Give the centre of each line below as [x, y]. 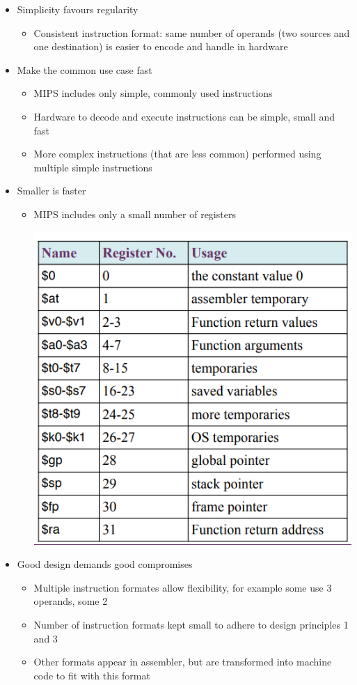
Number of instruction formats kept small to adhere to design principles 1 [191, 624]
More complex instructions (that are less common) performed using [177, 154]
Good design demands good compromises [105, 564]
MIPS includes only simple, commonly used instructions [153, 93]
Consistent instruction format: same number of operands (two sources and [192, 32]
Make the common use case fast [85, 69]
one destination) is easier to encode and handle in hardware [161, 46]
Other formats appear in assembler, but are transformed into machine [183, 662]
